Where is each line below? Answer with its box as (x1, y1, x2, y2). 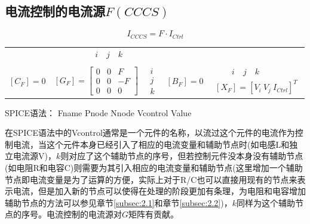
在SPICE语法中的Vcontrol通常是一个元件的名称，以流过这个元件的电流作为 (5, 126, 295, 139)
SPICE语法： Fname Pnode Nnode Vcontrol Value (5, 106, 192, 119)
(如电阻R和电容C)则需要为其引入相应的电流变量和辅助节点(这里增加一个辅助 (5, 161, 303, 173)
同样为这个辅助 (236, 196, 295, 209)
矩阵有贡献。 (128, 208, 179, 220)
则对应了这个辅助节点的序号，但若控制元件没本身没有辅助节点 (60, 150, 303, 162)
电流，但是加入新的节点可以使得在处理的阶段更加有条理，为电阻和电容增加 (13, 185, 306, 197)
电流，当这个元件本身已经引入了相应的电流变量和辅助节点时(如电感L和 (13, 138, 290, 150)
